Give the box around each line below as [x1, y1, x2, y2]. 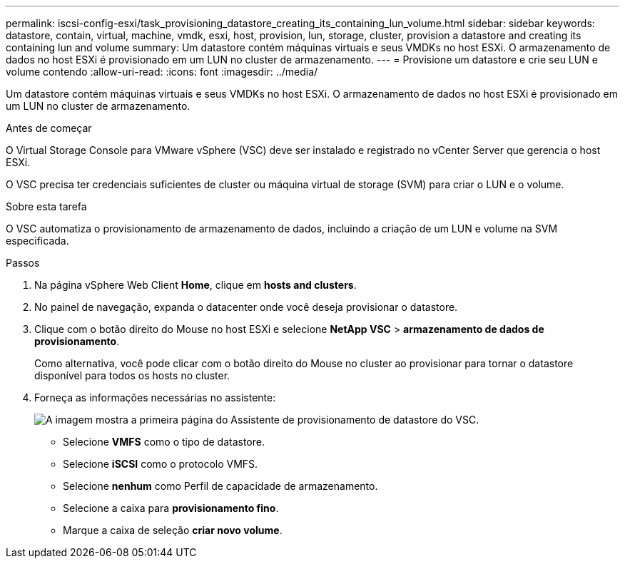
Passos [6, 257, 40, 269]
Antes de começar [6, 122, 92, 134]
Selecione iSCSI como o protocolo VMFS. [63, 458, 258, 470]
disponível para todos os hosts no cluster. [34, 369, 230, 381]
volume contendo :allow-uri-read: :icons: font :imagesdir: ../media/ [6, 66, 318, 78]
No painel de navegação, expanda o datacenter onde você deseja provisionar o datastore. [34, 301, 458, 313]
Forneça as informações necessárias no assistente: [34, 391, 276, 404]
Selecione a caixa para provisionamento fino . [63, 502, 279, 514]
